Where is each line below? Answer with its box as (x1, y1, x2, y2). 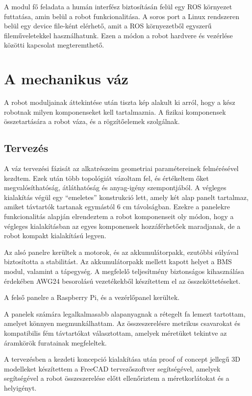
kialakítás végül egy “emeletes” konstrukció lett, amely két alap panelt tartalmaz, (4, 192, 249, 202)
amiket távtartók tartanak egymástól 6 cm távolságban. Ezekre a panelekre (4, 201, 230, 212)
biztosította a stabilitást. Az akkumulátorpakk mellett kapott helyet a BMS (4, 256, 232, 267)
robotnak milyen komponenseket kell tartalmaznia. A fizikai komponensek (4, 106, 226, 117)
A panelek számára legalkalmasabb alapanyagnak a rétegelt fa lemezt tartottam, (4, 308, 246, 319)
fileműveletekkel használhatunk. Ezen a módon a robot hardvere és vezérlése (4, 30, 233, 40)
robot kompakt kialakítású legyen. (4, 230, 106, 241)
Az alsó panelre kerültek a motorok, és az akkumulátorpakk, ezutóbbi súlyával (4, 247, 239, 257)
